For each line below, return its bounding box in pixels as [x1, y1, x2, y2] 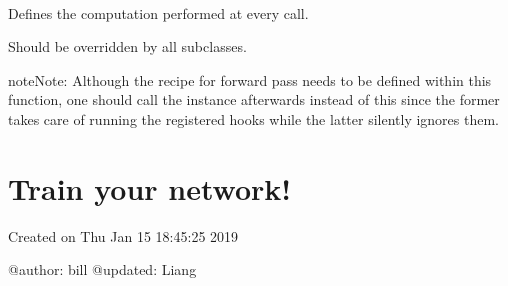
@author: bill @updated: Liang [8, 259, 197, 280]
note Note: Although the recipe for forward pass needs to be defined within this [8, 69, 492, 90]
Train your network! [8, 167, 292, 208]
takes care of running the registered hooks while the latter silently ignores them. [8, 108, 499, 129]
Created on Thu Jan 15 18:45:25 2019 [8, 225, 239, 246]
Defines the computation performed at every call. [8, 2, 309, 23]
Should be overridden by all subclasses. [8, 36, 247, 57]
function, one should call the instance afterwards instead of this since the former [8, 89, 500, 110]
